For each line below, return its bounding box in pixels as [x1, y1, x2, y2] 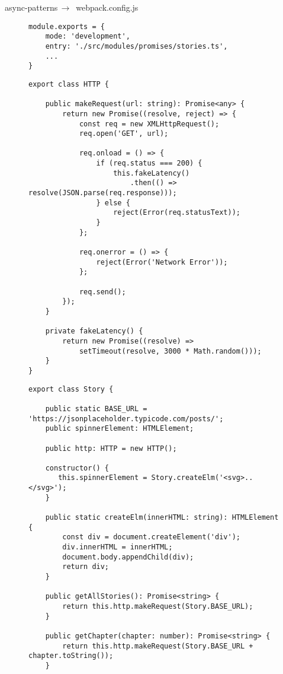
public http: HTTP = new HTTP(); [45, 444, 177, 453]
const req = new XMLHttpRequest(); [79, 119, 220, 128]
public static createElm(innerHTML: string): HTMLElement [45, 513, 279, 522]
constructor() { [45, 463, 110, 472]
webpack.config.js [76, 1, 139, 13]
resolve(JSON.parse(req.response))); [28, 189, 177, 198]
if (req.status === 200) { [96, 159, 202, 168]
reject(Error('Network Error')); [96, 257, 228, 266]
